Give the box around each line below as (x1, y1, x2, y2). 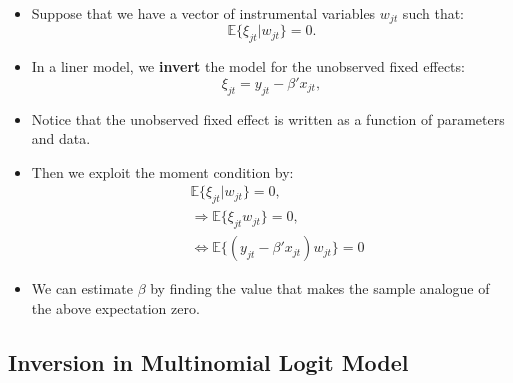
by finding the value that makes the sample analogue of (150, 278, 490, 299)
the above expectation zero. (31, 297, 200, 318)
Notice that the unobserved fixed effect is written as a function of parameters (31, 108, 505, 129)
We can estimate (31, 278, 133, 299)
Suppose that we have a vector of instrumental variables (31, 3, 376, 23)
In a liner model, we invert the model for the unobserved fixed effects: (31, 56, 465, 77)
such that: (402, 3, 465, 23)
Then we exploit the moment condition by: (31, 161, 294, 182)
